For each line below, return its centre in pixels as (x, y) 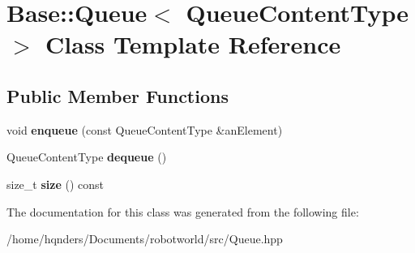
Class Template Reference (193, 44)
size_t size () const (55, 184)
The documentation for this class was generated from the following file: (183, 211)
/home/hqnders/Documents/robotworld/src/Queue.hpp (145, 239)
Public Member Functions (118, 95)
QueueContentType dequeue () (87, 157)
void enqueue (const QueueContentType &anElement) (145, 129)
